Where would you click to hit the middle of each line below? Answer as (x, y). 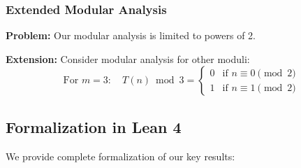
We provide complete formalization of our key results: (120, 156)
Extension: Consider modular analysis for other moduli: (128, 58)
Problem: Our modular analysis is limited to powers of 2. (131, 35)
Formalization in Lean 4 (94, 126)
